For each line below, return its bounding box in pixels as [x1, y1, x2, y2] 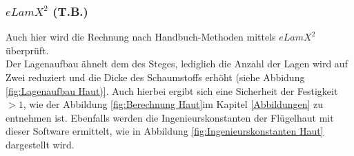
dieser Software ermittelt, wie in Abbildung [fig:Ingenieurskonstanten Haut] [6, 124, 324, 138]
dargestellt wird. [6, 137, 75, 151]
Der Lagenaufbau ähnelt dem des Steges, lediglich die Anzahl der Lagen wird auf [6, 56, 348, 71]
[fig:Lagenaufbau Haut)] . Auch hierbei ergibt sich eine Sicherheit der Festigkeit [6, 83, 338, 98]
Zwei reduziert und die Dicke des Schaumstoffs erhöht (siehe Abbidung [6, 70, 305, 84]
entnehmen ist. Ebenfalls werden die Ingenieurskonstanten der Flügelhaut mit [6, 110, 334, 124]
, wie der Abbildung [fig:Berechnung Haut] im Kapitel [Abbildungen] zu [23, 97, 324, 111]
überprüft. [6, 43, 49, 57]
